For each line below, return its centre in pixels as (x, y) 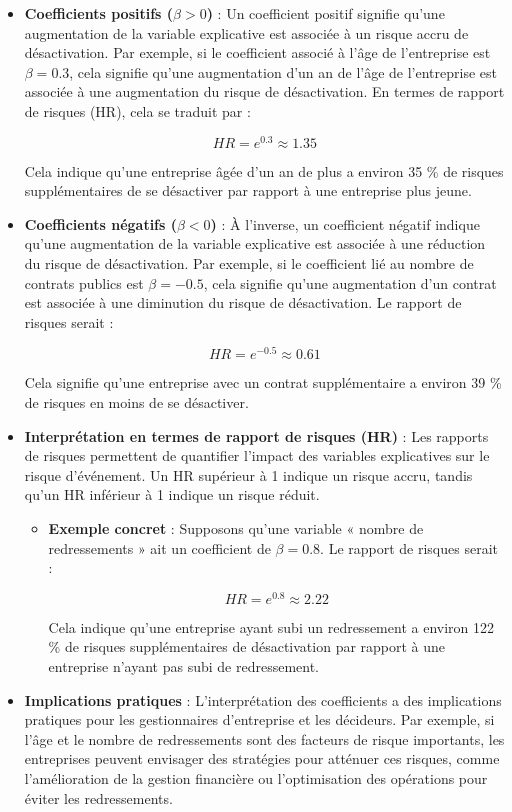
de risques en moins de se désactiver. (136, 402)
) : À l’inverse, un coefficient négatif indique (345, 223)
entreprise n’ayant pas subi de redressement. (184, 666)
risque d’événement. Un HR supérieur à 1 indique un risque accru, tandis (248, 474)
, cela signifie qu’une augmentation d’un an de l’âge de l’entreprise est (283, 71)
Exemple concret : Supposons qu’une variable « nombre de (236, 528)
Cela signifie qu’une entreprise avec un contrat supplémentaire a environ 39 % (263, 382)
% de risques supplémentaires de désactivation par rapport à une (247, 646)
